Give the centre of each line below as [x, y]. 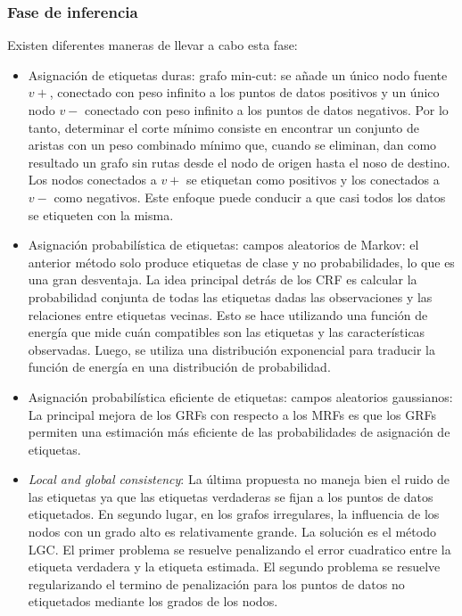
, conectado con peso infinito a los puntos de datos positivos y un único [244, 92]
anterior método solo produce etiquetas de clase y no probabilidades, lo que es [241, 262]
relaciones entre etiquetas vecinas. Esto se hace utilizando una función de [228, 314]
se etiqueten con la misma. [101, 214]
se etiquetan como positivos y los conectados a [313, 180]
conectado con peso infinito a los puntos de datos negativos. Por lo [267, 110]
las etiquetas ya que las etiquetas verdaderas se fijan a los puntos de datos [231, 496]
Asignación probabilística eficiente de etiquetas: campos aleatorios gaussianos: [240, 396]
